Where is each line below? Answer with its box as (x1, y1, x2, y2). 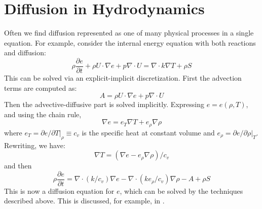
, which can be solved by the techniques (120, 185, 243, 196)
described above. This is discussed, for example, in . (4, 195, 165, 206)
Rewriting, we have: (4, 140, 65, 150)
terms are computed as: (4, 82, 77, 93)
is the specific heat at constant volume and (82, 127, 215, 137)
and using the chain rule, (4, 109, 82, 119)
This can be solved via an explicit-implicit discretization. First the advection (4, 72, 242, 83)
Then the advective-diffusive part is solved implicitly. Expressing (4, 99, 204, 110)
